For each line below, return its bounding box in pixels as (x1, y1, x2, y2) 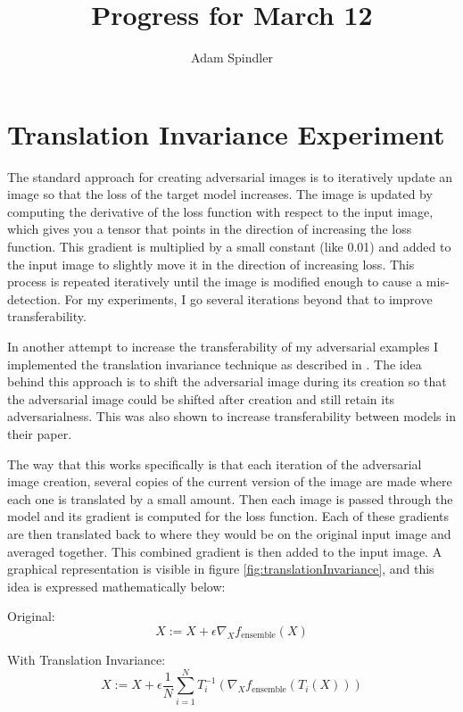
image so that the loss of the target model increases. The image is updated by (7, 185, 433, 203)
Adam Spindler (191, 48, 273, 67)
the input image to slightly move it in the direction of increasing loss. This (7, 254, 415, 273)
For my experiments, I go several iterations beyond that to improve (64, 289, 433, 308)
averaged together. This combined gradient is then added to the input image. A (7, 542, 442, 560)
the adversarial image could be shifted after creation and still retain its (7, 389, 395, 408)
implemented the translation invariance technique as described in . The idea (7, 354, 422, 373)
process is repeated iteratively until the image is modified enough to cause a (7, 272, 423, 291)
